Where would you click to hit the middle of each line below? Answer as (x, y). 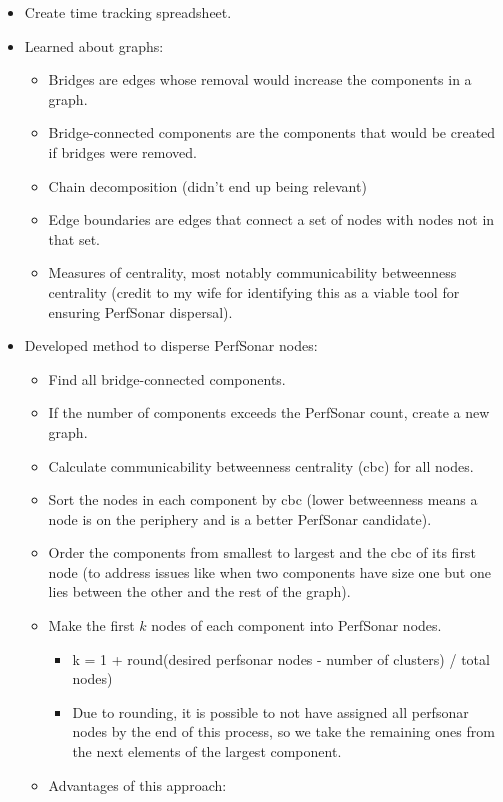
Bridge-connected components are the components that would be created (272, 132)
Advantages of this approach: (137, 784)
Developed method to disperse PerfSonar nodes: (171, 345)
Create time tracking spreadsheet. (128, 12)
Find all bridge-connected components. (167, 378)
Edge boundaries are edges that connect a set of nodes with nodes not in (271, 219)
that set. (74, 238)
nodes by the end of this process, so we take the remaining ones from (283, 731)
